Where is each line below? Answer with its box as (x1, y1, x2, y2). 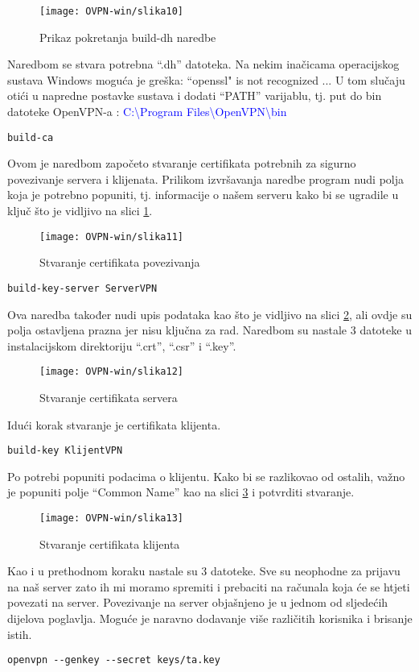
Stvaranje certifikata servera (39, 389, 178, 405)
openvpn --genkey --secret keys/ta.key (7, 654, 220, 666)
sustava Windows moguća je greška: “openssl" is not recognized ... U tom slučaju (7, 71, 405, 88)
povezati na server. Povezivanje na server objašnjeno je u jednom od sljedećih (7, 594, 388, 611)
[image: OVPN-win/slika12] (39, 366, 183, 378)
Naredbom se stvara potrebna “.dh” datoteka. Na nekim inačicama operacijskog (7, 56, 400, 73)
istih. (7, 625, 32, 642)
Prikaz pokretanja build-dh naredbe (39, 28, 216, 45)
